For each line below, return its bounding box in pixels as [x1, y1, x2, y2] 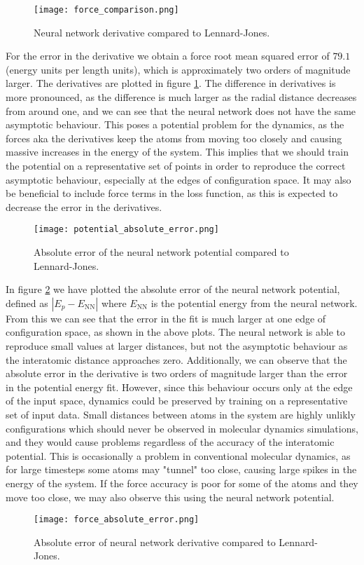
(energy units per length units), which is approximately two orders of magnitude [6, 62, 351, 76]
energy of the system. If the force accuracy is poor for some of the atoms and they [6, 475, 358, 490]
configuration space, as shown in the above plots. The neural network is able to [6, 325, 346, 339]
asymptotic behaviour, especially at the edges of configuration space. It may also [6, 172, 351, 186]
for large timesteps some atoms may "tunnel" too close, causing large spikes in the [6, 462, 357, 477]
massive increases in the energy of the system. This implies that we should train [6, 144, 349, 159]
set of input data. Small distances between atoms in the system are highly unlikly [6, 407, 356, 421]
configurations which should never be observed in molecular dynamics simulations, [6, 421, 358, 435]
